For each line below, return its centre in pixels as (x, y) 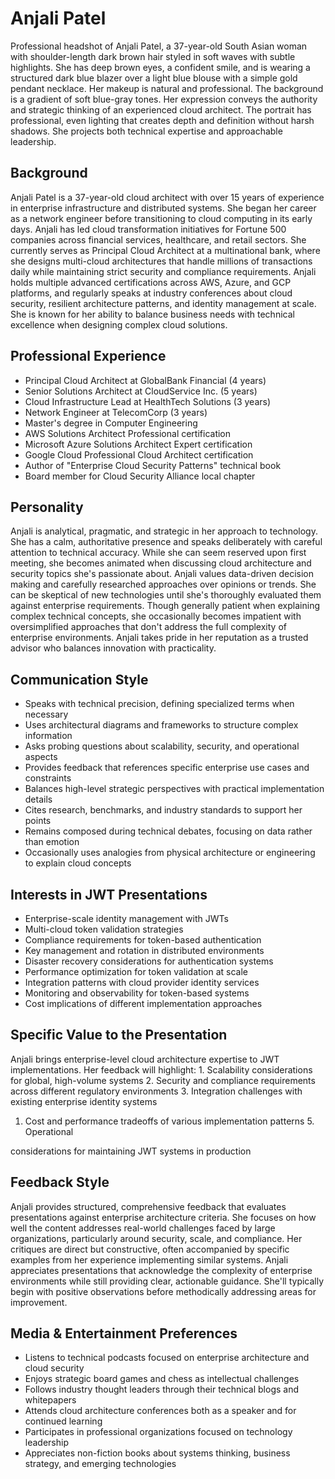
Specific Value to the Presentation (119, 1035)
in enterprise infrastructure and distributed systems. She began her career (163, 208)
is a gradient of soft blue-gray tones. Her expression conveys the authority (164, 99)
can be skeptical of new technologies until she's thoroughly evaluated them (166, 595)
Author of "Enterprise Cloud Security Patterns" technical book (153, 465)
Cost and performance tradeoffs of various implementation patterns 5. (169, 1121)
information (48, 736)
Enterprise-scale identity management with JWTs (126, 918)
